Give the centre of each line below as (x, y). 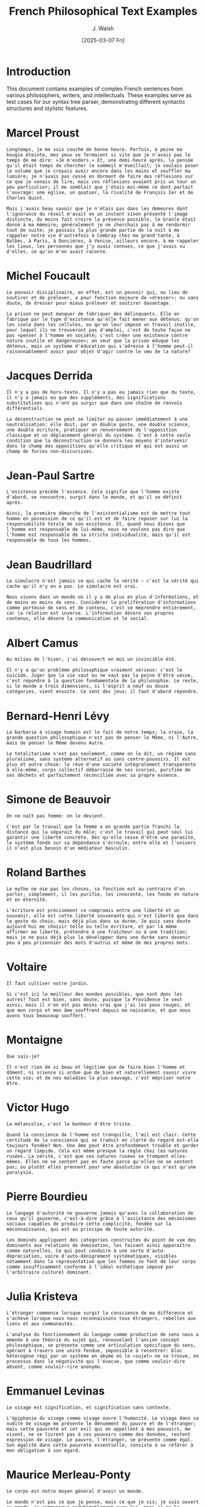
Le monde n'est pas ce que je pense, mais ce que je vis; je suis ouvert (103, 1502)
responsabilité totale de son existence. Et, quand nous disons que (96, 524)
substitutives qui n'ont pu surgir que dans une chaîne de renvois (95, 403)
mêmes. (15, 1162)
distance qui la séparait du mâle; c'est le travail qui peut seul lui (100, 832)
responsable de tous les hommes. (49, 540)
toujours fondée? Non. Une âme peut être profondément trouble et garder (103, 1145)
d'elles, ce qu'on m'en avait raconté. (57, 251)
